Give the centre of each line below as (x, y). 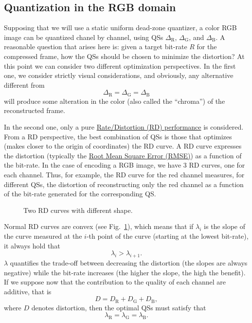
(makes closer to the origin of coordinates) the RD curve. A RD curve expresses (123, 146)
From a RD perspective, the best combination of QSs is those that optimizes (118, 136)
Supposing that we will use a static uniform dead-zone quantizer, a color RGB (120, 28)
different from (24, 85)
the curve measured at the (43, 236)
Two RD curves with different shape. (78, 210)
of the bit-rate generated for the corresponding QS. (80, 194)
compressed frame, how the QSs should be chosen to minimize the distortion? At (124, 56)
